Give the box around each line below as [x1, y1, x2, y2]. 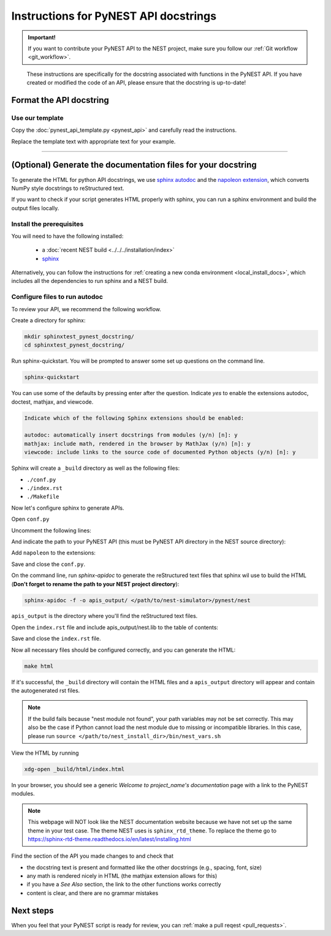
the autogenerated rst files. [11, 687, 80, 695]
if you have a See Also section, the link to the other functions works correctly [26, 881, 221, 888]
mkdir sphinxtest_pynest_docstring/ [24, 333, 135, 340]
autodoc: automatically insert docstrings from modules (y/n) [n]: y [24, 432, 238, 439]
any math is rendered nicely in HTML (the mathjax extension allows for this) [26, 872, 218, 880]
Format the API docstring [11, 95, 110, 105]
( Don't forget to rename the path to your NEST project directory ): [11, 580, 180, 587]
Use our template [11, 113, 64, 122]
